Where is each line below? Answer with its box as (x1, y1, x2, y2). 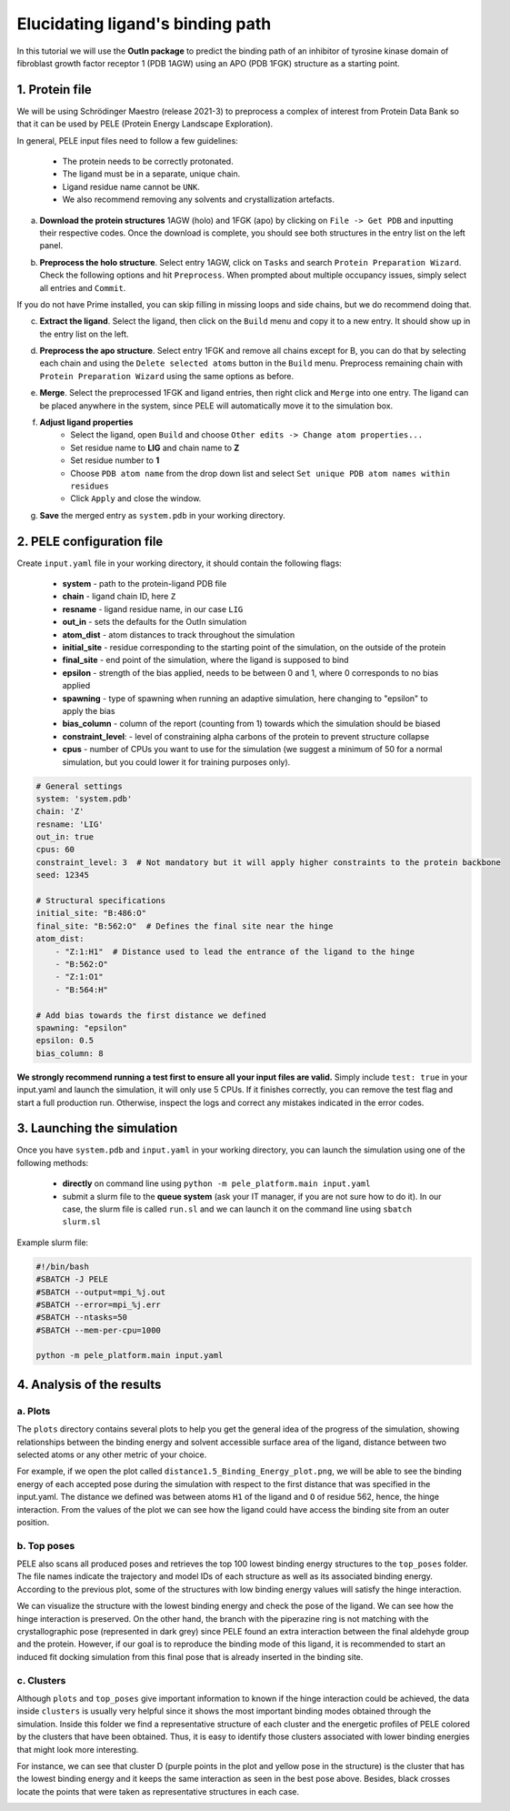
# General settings (35, 780, 123, 791)
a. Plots (16, 1404, 51, 1417)
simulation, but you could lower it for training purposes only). (62, 756, 291, 768)
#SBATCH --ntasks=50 (35, 1313, 127, 1323)
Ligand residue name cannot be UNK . (62, 181, 200, 192)
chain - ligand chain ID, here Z (62, 591, 176, 602)
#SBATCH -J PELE (35, 1274, 109, 1284)
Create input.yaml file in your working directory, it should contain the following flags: (16, 558, 343, 568)
